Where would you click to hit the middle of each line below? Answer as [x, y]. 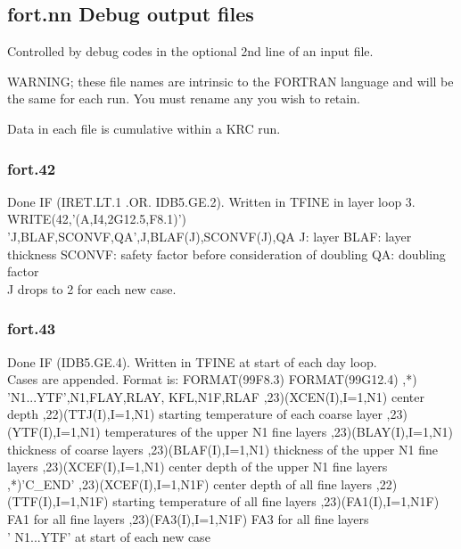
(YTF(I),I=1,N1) [54, 431]
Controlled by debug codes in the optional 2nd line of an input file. [190, 51]
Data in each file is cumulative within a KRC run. [144, 128]
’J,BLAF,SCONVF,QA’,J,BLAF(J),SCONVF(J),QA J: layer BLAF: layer [210, 236]
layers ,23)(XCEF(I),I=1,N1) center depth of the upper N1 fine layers [198, 467]
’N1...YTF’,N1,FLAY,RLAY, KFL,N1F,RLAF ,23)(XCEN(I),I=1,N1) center [216, 396]
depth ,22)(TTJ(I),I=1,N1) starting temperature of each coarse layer [195, 414]
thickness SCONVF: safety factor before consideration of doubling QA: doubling [226, 254]
